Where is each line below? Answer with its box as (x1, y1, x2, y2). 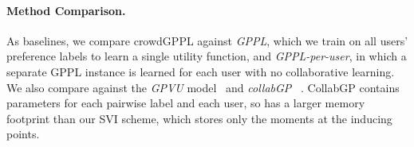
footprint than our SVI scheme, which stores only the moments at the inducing (6, 110, 392, 126)
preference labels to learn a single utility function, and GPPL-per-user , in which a (6, 48, 407, 64)
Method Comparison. (6, 2, 126, 18)
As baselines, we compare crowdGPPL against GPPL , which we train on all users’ (6, 32, 408, 48)
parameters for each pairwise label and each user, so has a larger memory (6, 95, 365, 111)
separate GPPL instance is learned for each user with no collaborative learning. (6, 63, 395, 79)
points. (6, 126, 40, 142)
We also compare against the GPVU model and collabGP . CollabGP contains (6, 79, 400, 95)
